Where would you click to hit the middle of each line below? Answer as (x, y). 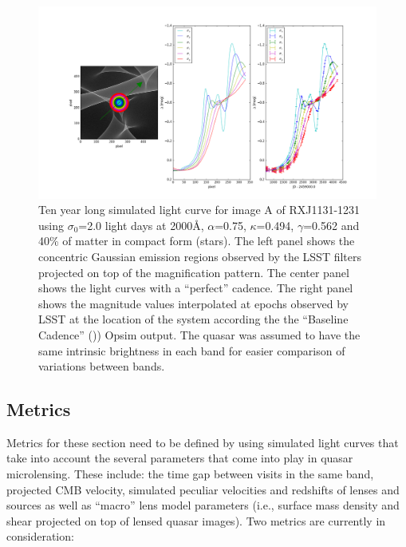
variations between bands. (102, 366)
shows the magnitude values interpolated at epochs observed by (193, 303)
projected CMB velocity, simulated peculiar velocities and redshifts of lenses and (203, 489)
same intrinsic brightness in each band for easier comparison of (192, 350)
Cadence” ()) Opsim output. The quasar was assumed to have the (199, 334)
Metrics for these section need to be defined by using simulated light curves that (203, 442)
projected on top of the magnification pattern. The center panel (194, 272)
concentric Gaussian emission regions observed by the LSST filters (200, 256)
